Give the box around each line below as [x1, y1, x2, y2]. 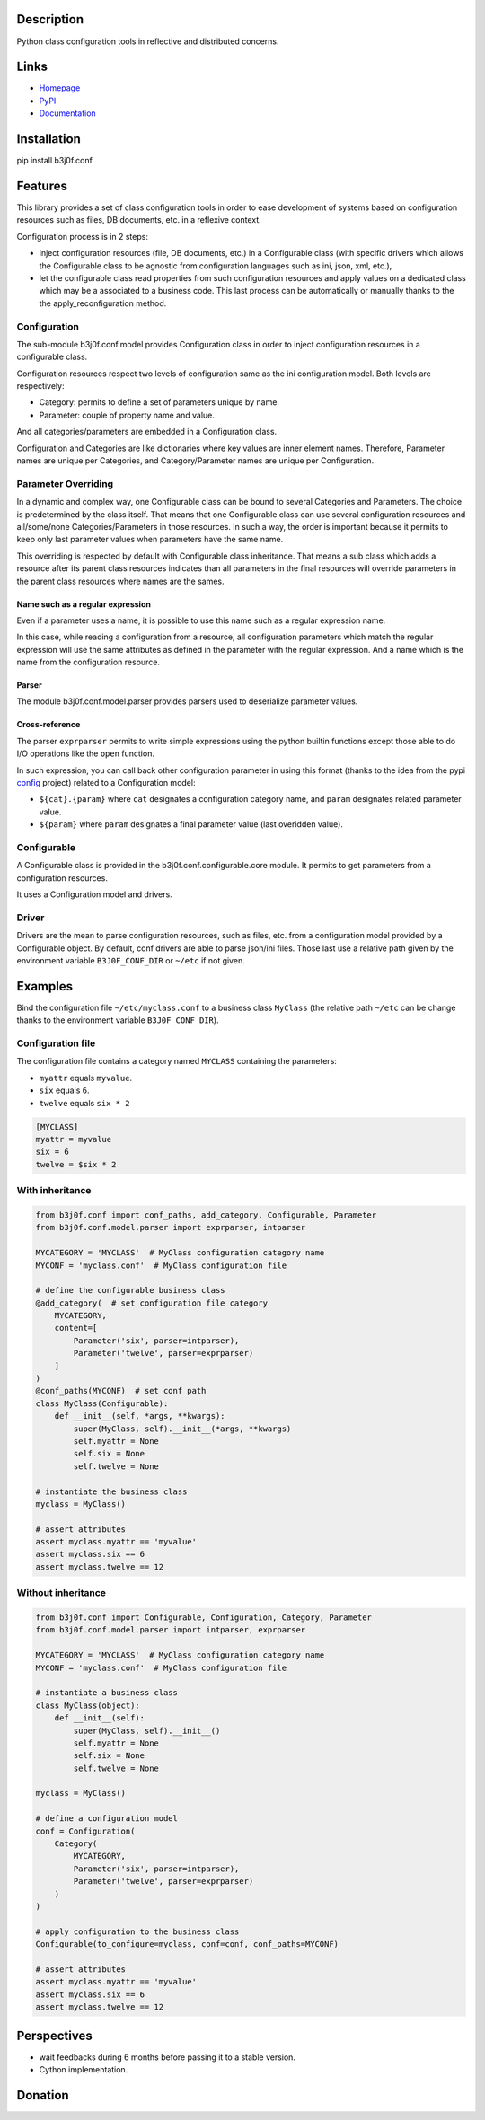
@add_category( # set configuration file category [35, 1298, 269, 1308]
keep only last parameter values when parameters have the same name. [16, 534, 284, 545]
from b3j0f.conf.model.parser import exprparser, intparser [35, 1222, 306, 1233]
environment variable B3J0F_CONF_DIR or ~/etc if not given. [16, 955, 246, 966]
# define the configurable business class [35, 1285, 225, 1296]
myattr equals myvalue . [39, 1072, 133, 1083]
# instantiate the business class [35, 1486, 188, 1497]
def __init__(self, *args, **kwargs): [54, 1411, 225, 1421]
